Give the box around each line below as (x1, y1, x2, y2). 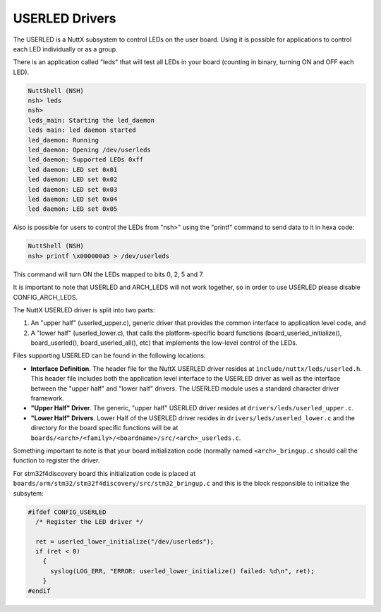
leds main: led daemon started (28, 126, 137, 134)
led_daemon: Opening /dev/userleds (28, 146, 151, 154)
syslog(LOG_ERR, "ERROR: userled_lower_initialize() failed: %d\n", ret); (50, 567, 315, 575)
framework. (30, 394, 65, 403)
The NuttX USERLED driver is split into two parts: (13, 305, 155, 314)
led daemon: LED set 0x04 (28, 195, 118, 203)
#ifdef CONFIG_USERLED (28, 508, 107, 516)
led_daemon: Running (28, 136, 99, 144)
